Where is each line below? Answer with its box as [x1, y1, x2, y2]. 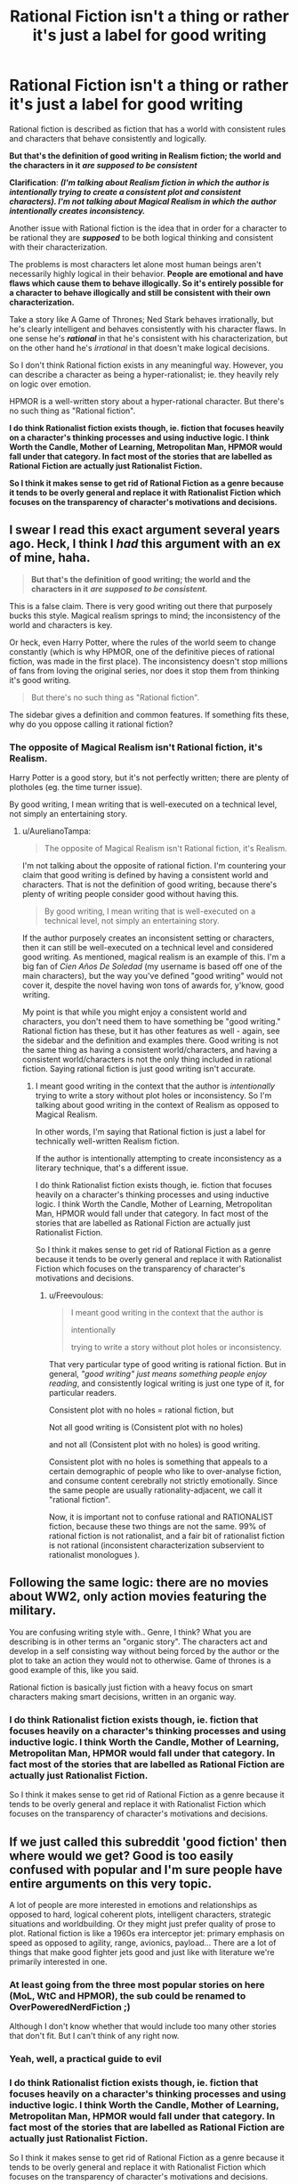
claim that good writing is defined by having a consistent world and [21, 870, 269, 881]
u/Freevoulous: [48, 1290, 104, 1301]
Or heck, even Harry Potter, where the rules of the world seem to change [9, 637, 277, 648]
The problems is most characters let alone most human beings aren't [9, 258, 262, 269]
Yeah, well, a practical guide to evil [9, 2053, 162, 2066]
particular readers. [48, 1388, 117, 1398]
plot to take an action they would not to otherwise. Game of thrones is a [9, 1655, 271, 1666]
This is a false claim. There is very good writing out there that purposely [9, 600, 273, 611]
